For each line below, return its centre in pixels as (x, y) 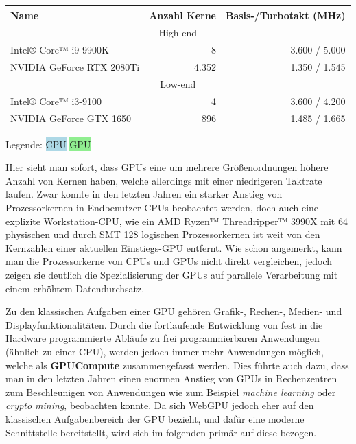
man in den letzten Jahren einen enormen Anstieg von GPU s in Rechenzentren (171, 378)
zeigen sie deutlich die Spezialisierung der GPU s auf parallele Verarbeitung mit (172, 274)
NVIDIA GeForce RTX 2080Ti (75, 67)
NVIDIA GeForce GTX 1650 (71, 118)
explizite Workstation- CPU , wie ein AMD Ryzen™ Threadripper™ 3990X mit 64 (177, 221)
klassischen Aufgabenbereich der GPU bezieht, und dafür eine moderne (155, 418)
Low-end (178, 83)
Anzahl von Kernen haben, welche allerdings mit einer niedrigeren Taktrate (164, 180)
